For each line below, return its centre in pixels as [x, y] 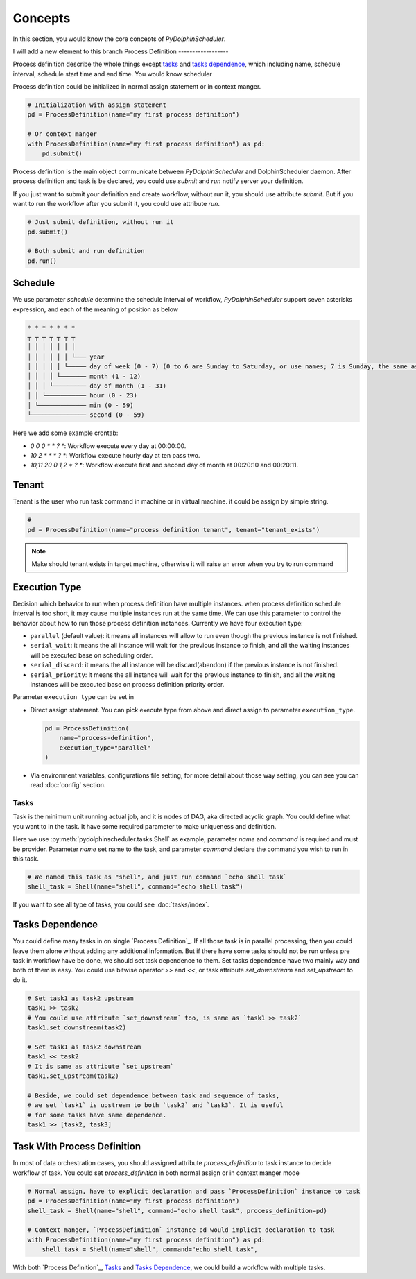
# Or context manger [62, 134]
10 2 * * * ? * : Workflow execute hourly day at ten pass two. [115, 455]
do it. [20, 980]
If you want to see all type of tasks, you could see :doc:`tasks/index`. [111, 904]
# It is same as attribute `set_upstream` [101, 1066]
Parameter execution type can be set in [73, 697]
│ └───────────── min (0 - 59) [81, 405]
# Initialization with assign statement [97, 105]
